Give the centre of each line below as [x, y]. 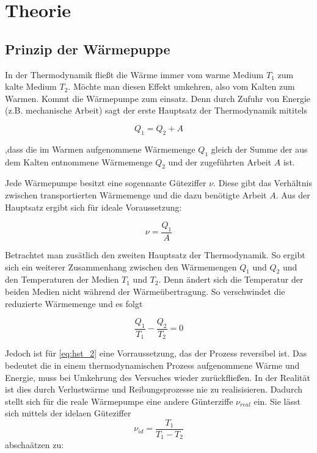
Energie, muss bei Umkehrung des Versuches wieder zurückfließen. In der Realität [158, 377]
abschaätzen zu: [35, 445]
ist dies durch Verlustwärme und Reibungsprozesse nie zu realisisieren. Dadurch [154, 389]
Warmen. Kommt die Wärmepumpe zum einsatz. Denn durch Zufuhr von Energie [158, 98]
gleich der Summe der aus [259, 149]
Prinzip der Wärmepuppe [88, 49]
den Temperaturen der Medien [62, 279]
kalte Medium [31, 86]
